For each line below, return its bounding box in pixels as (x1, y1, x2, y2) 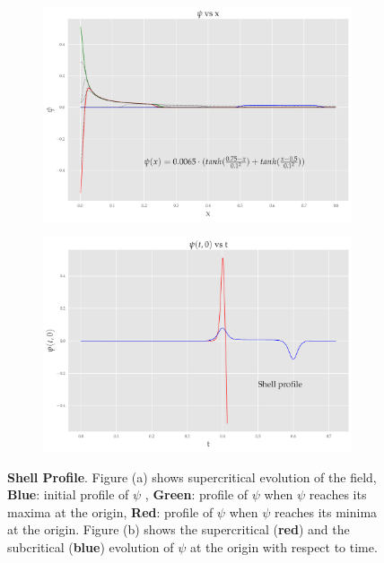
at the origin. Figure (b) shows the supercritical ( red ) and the (7, 520, 350, 539)
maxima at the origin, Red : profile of (7, 502, 214, 521)
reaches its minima (274, 502, 378, 521)
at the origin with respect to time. (189, 537, 378, 556)
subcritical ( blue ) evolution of (7, 537, 174, 556)
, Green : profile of (144, 485, 249, 504)
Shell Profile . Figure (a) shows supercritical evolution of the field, (7, 467, 377, 486)
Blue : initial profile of (7, 485, 129, 504)
